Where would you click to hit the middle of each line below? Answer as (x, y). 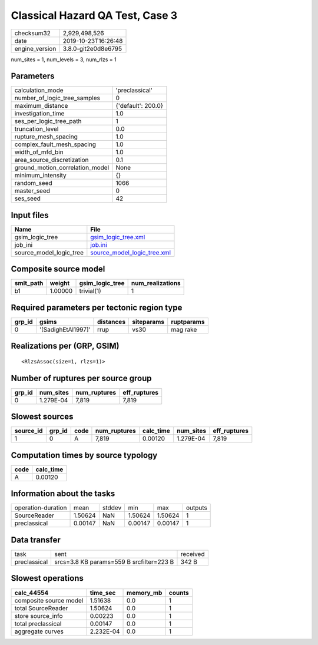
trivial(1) (90, 291)
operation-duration (41, 508)
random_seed (33, 183)
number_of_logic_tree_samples (57, 98)
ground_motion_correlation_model (62, 168)
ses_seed (28, 199)
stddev (112, 508)
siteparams (148, 322)
